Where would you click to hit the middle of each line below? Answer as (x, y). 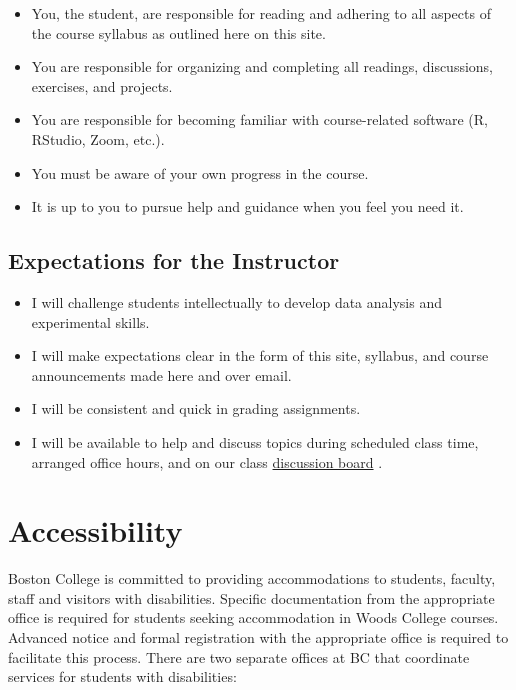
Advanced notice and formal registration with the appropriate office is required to (258, 637)
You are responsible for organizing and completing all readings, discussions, (262, 66)
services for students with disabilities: (122, 676)
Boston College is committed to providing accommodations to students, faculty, (252, 578)
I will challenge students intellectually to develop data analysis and (236, 301)
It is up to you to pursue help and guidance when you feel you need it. (247, 206)
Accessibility (95, 530)
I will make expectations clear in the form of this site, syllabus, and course (260, 355)
